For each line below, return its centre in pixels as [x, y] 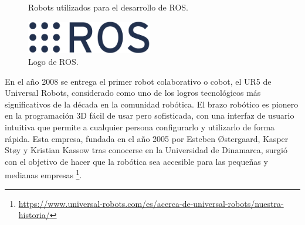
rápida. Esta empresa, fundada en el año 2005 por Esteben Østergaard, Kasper [147, 138]
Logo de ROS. [53, 61]
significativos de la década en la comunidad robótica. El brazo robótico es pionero [152, 104]
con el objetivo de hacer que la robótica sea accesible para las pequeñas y [136, 161]
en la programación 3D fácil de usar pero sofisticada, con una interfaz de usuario [150, 115]
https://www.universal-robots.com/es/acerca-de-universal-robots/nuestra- [151, 203]
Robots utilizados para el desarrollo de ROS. [108, 7]
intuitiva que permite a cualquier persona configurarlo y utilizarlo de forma [140, 127]
